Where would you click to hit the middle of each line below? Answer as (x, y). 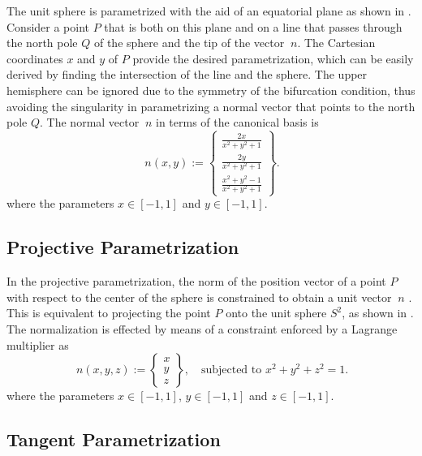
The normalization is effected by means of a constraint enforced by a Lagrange (202, 329)
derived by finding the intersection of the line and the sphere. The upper (187, 74)
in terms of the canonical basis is (237, 122)
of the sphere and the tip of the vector (189, 43)
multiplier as (38, 344)
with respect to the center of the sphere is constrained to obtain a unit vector (199, 297)
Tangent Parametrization (114, 439)
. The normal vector (90, 122)
